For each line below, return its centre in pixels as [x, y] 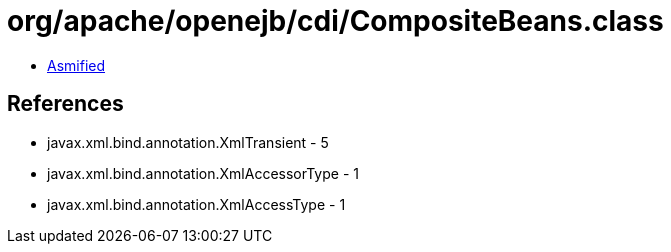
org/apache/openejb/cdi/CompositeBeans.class [335, 21]
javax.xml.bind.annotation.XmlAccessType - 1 [196, 204]
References [65, 104]
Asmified [76, 65]
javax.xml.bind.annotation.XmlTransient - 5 [188, 142]
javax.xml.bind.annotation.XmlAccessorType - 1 [203, 173]
